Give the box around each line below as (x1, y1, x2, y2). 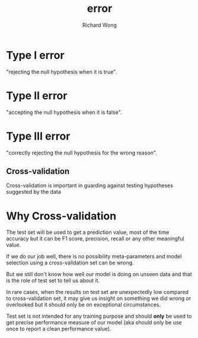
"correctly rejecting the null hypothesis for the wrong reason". (6, 149, 157, 156)
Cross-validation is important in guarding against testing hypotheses (6, 182, 174, 189)
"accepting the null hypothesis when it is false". (6, 109, 122, 116)
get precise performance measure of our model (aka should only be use (6, 319, 182, 326)
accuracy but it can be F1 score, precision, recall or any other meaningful (6, 235, 185, 242)
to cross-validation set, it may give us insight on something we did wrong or (6, 295, 191, 302)
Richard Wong (82, 21, 117, 29)
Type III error (6, 129, 71, 143)
